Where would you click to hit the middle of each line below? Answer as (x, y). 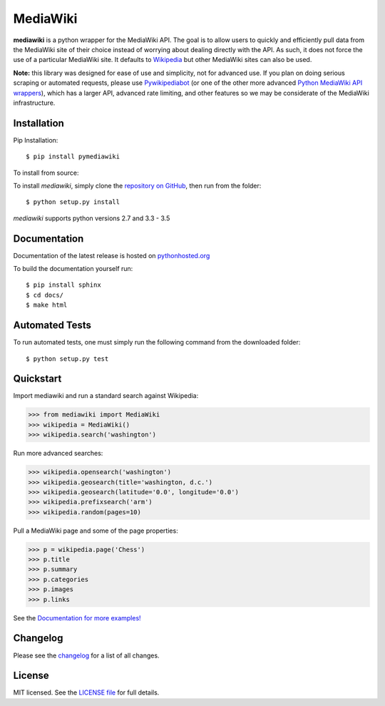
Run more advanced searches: (58, 454)
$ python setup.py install (73, 202)
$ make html (47, 305)
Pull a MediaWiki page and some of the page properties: (96, 531)
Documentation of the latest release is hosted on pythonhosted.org (112, 255)
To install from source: (46, 173)
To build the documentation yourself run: (73, 269)
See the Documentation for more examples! (77, 618)
